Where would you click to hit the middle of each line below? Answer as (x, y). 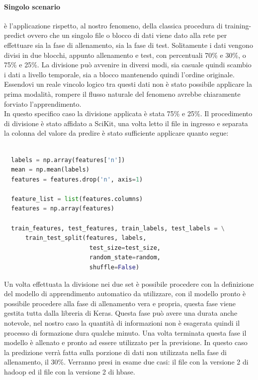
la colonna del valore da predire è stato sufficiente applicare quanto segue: (116, 133)
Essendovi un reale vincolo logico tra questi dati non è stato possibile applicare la (128, 84)
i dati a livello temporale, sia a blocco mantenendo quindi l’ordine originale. (119, 74)
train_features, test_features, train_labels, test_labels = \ (118, 228)
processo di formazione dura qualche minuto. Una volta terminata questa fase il (125, 332)
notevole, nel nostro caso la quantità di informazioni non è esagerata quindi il (122, 323)
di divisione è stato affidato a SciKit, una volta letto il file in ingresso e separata (126, 123)
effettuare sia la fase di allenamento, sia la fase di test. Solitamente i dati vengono (129, 45)
